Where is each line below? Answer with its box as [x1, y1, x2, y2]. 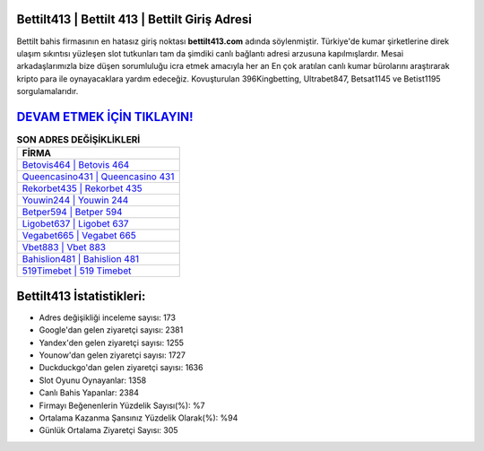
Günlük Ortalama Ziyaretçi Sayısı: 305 [39, 425, 178, 436]
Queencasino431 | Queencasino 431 [22, 170, 175, 183]
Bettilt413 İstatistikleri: [16, 288, 146, 304]
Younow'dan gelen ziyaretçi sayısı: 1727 [39, 350, 186, 360]
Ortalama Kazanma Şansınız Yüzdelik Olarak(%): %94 [39, 412, 238, 423]
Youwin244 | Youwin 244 [22, 194, 129, 206]
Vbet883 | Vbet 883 [22, 241, 107, 254]
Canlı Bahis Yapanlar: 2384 [39, 387, 139, 398]
